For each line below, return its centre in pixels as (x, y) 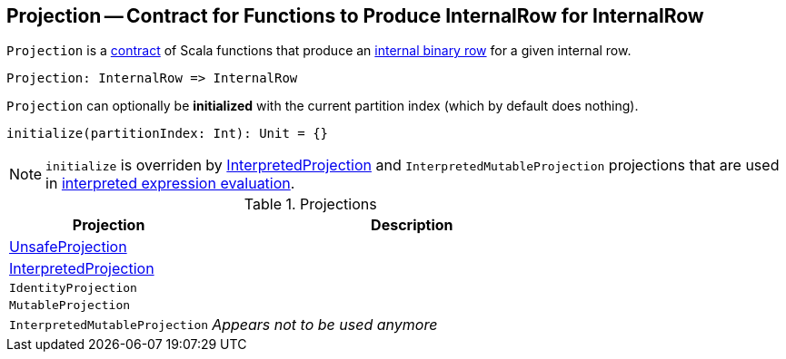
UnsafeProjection (68, 247)
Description (412, 225)
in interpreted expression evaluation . (170, 184)
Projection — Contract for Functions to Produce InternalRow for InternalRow (355, 16)
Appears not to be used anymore (325, 325)
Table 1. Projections (310, 204)
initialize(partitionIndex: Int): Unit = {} (168, 134)
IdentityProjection (73, 288)
